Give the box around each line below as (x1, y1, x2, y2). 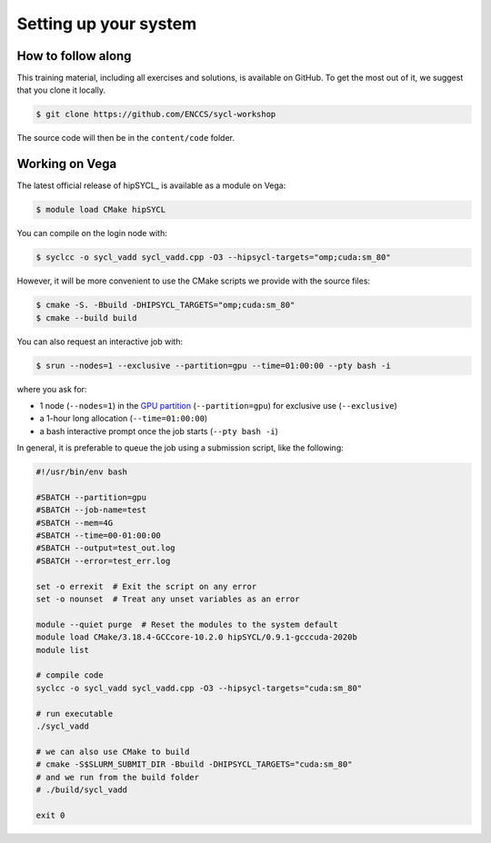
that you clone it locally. (16, 84, 106, 95)
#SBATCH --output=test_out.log (35, 543, 176, 553)
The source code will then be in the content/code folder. (16, 133, 235, 144)
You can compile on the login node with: (16, 228, 167, 239)
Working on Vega (16, 156, 117, 172)
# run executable (35, 709, 114, 719)
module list (35, 645, 90, 655)
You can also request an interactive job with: (16, 336, 184, 347)
